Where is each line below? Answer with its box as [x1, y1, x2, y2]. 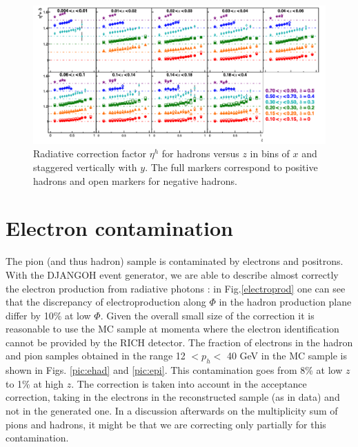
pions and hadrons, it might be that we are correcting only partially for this [6, 417, 326, 431]
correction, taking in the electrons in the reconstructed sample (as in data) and [6, 390, 340, 404]
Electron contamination [6, 214, 233, 242]
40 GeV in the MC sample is [226, 348, 347, 363]
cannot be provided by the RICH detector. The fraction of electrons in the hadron [6, 335, 353, 349]
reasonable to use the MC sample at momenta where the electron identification [6, 321, 339, 336]
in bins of [250, 146, 290, 161]
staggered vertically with [33, 160, 137, 174]
